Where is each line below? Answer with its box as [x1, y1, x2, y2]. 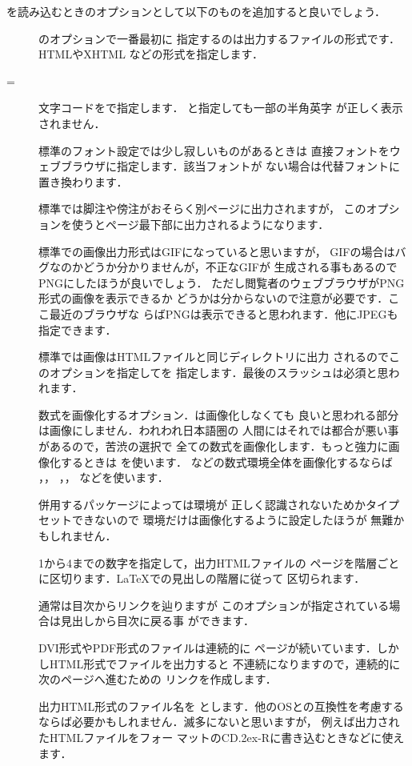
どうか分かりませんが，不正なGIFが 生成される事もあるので [82, 259, 398, 275]
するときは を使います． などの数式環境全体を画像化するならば [60, 453, 393, 470]
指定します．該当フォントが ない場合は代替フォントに [116, 158, 401, 174]
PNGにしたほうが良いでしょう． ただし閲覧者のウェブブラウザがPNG [38, 274, 405, 291]
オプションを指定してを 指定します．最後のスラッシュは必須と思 [49, 363, 389, 380]
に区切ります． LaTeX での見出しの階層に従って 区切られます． [38, 570, 366, 587]
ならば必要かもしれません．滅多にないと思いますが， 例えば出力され [38, 713, 400, 730]
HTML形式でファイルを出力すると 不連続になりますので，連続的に [49, 655, 401, 672]
